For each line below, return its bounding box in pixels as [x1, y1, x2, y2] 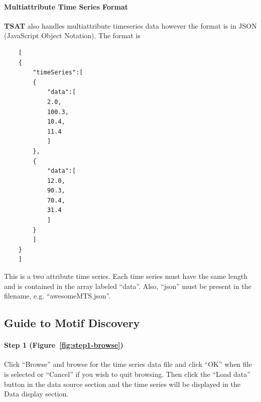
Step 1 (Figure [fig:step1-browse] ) [4, 340, 123, 350]
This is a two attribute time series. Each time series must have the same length [4, 271, 247, 281]
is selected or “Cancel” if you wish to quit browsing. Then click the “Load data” [4, 369, 250, 379]
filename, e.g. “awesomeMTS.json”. [4, 290, 111, 301]
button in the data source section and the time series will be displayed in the [4, 378, 241, 389]
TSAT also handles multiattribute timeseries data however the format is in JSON [4, 20, 257, 31]
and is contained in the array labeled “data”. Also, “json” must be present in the [4, 280, 251, 291]
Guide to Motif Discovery [4, 315, 140, 331]
